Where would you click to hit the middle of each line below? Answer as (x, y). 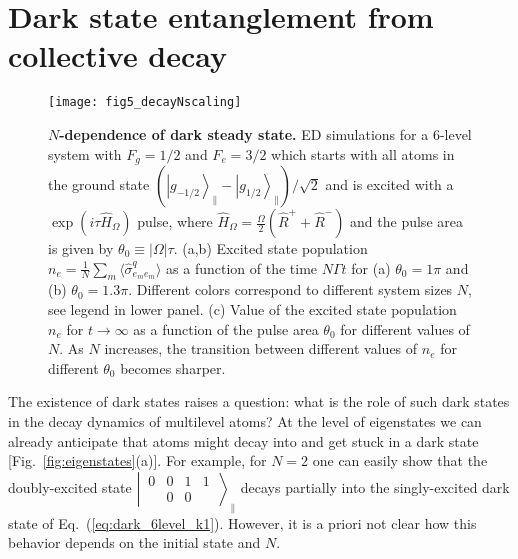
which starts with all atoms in (363, 153)
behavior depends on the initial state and (134, 542)
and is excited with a (389, 184)
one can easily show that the (400, 460)
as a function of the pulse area (226, 328)
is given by (81, 248)
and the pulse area (406, 221)
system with (85, 153)
